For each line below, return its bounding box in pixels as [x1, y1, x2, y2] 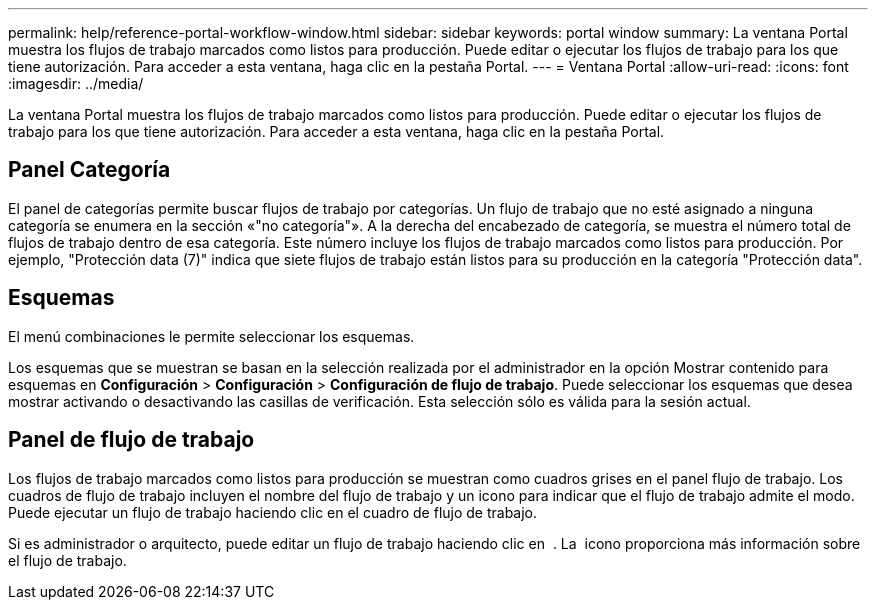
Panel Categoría [8, 157, 171, 183]
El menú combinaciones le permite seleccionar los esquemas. [8, 327, 415, 345]
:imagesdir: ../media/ [8, 75, 144, 92]
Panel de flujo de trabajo [8, 427, 255, 453]
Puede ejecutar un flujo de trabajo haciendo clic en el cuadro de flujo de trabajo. [8, 503, 538, 521]
